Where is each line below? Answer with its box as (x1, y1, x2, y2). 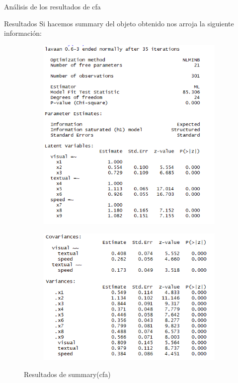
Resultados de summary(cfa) (24, 369, 111, 379)
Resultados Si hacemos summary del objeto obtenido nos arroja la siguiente (4, 18, 234, 28)
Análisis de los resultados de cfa (4, 1, 101, 11)
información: (4, 28, 42, 38)
